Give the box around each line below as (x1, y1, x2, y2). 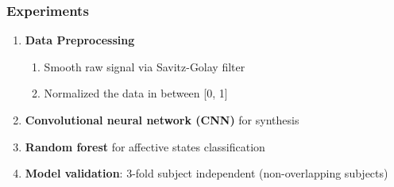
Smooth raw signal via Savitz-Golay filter (44, 58, 245, 74)
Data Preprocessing (25, 32, 135, 48)
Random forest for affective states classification (25, 138, 265, 155)
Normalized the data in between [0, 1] (44, 85, 228, 101)
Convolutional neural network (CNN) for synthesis (25, 112, 299, 128)
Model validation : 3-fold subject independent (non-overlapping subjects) (25, 165, 388, 181)
